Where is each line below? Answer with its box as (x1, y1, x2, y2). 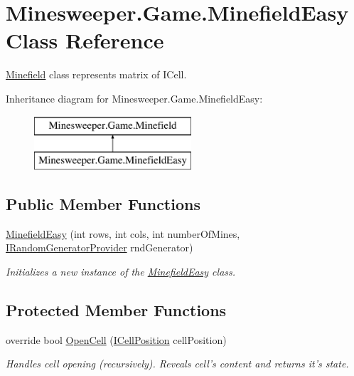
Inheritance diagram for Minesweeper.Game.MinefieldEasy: (6, 90, 263, 105)
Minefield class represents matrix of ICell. (6, 67, 187, 82)
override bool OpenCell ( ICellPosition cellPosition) (6, 332, 227, 347)
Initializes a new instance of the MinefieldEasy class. (6, 264, 236, 279)
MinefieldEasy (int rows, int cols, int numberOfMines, (6, 226, 240, 241)
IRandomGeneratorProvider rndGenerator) (6, 240, 193, 255)
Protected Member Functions (6, 299, 227, 321)
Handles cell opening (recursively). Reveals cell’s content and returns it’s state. (6, 356, 349, 371)
